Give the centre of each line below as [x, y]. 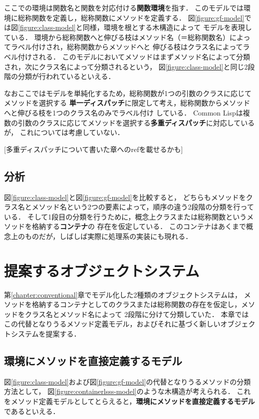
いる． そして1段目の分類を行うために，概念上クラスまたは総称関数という [126, 216]
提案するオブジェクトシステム [102, 270]
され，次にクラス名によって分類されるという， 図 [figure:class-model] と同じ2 [126, 66]
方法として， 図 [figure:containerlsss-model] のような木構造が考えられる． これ [128, 391]
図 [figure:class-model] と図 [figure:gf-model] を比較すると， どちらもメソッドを [125, 197]
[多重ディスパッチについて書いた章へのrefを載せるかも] [94, 149]
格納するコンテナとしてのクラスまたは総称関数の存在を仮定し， [136, 304]
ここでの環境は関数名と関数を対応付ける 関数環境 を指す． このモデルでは [124, 7]
